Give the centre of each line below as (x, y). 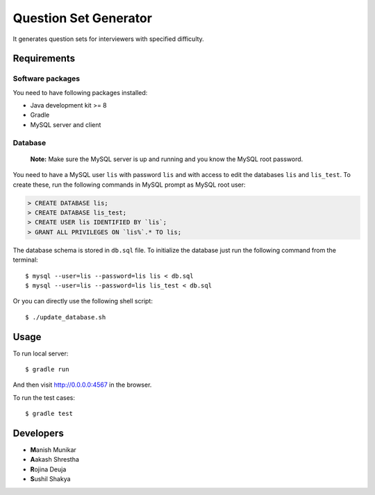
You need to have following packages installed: (80, 92)
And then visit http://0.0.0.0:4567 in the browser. (82, 385)
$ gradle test (49, 414)
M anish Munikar (53, 450)
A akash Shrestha (55, 460)
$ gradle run (47, 369)
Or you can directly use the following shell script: (83, 301)
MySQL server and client (66, 124)
